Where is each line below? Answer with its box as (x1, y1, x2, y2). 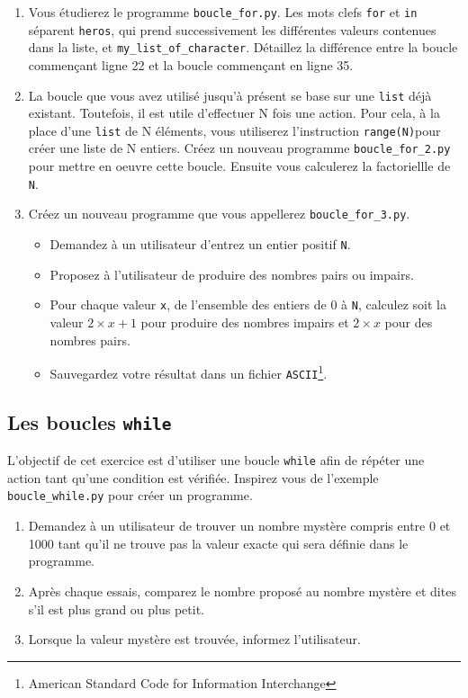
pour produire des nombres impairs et (140, 312, 349, 331)
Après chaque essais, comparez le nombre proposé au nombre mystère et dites (28, 581, 456, 600)
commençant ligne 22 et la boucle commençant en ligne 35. (28, 55, 354, 74)
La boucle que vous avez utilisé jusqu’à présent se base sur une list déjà (28, 85, 432, 104)
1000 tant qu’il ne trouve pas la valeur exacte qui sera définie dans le (28, 533, 409, 552)
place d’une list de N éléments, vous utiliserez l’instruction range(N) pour (28, 121, 441, 139)
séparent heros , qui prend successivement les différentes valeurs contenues (28, 20, 436, 39)
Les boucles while (7, 407, 172, 435)
